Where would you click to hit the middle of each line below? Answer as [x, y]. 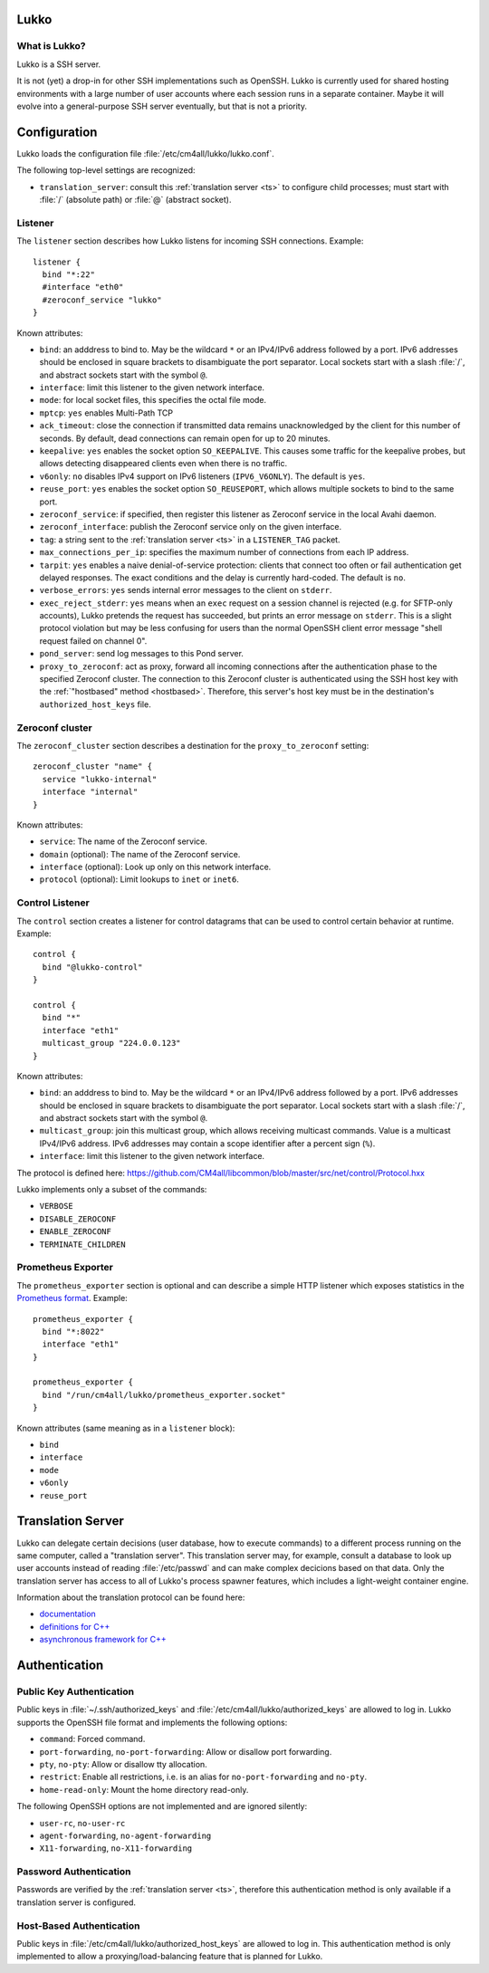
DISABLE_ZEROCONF [78, 1219]
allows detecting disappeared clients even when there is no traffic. [163, 464]
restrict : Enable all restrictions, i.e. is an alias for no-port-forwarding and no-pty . [203, 1777]
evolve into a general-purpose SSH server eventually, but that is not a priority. [162, 106]
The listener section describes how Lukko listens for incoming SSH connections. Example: [190, 241]
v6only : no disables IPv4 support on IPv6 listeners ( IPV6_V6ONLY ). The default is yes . [202, 476]
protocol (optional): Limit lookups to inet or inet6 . [139, 879]
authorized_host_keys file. [95, 704]
